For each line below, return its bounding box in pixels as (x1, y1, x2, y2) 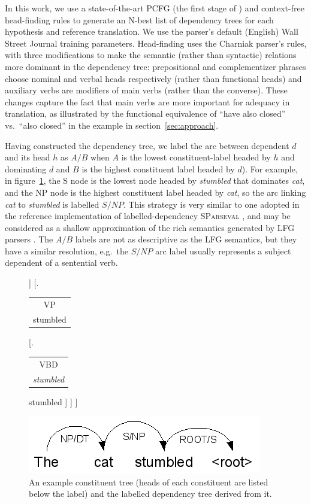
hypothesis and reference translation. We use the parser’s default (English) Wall (5, 25, 298, 38)
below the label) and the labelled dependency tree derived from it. (29, 487, 272, 500)
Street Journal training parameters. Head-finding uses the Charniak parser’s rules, (5, 37, 307, 49)
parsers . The (5, 233, 53, 245)
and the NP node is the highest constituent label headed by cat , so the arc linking (5, 186, 306, 198)
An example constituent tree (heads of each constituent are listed (29, 475, 268, 488)
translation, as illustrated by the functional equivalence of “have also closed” (5, 107, 286, 120)
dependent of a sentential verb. (5, 256, 118, 269)
